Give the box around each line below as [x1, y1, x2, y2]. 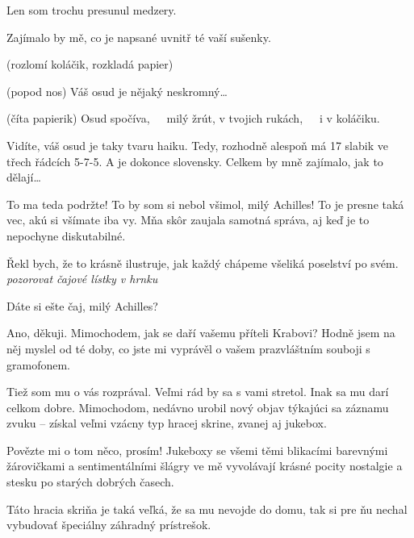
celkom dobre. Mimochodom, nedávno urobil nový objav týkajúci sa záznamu [6, 398, 389, 415]
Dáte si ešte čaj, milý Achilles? [6, 297, 158, 314]
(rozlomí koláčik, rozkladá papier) [6, 56, 174, 73]
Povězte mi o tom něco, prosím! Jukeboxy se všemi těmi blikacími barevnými [6, 441, 388, 458]
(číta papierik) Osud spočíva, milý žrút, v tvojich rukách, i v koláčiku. [6, 110, 380, 127]
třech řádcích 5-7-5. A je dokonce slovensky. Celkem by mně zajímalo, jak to [6, 152, 383, 169]
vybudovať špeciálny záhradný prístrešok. [6, 516, 211, 533]
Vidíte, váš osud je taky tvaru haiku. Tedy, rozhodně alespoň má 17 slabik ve [6, 136, 388, 153]
